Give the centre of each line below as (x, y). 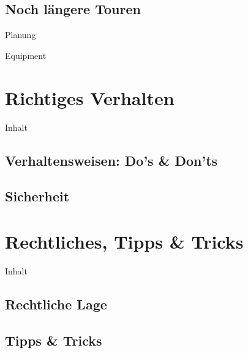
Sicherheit (37, 196)
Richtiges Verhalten (90, 97)
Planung (21, 35)
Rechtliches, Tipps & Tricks (124, 241)
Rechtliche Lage (56, 304)
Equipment (26, 55)
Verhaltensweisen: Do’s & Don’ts (111, 160)
